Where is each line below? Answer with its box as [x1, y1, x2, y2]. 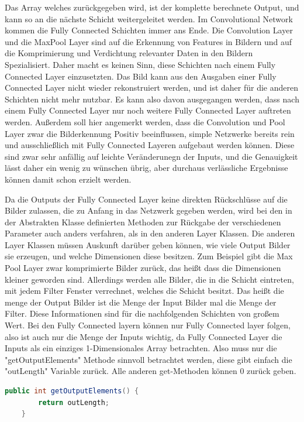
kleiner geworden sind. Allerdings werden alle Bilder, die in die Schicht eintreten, [5, 273, 294, 285]
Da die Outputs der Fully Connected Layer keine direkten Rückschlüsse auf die [5, 193, 288, 205]
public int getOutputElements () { [5, 387, 139, 395]
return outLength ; [38, 398, 109, 407]
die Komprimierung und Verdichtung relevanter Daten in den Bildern [5, 47, 253, 59]
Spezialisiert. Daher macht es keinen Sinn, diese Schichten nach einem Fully [5, 58, 276, 70]
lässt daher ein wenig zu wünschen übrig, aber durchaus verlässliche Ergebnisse [5, 162, 288, 174]
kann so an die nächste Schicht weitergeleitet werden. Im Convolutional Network [5, 12, 293, 25]
